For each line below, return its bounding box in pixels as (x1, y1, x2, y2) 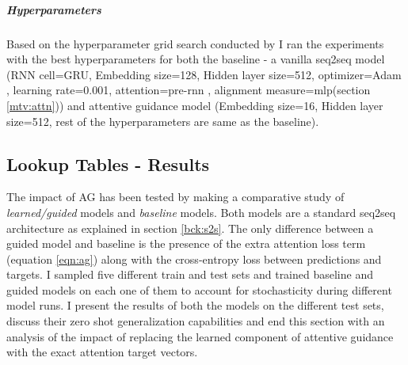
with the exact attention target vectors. (6, 344, 198, 360)
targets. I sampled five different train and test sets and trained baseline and (6, 266, 373, 283)
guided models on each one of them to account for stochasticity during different (6, 281, 392, 298)
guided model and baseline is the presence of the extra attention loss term (6, 235, 366, 252)
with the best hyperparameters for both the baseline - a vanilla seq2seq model (6, 51, 385, 67)
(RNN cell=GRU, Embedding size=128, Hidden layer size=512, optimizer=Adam (6, 66, 402, 82)
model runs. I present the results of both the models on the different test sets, (6, 297, 384, 314)
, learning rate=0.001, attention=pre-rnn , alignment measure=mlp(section (6, 82, 371, 98)
